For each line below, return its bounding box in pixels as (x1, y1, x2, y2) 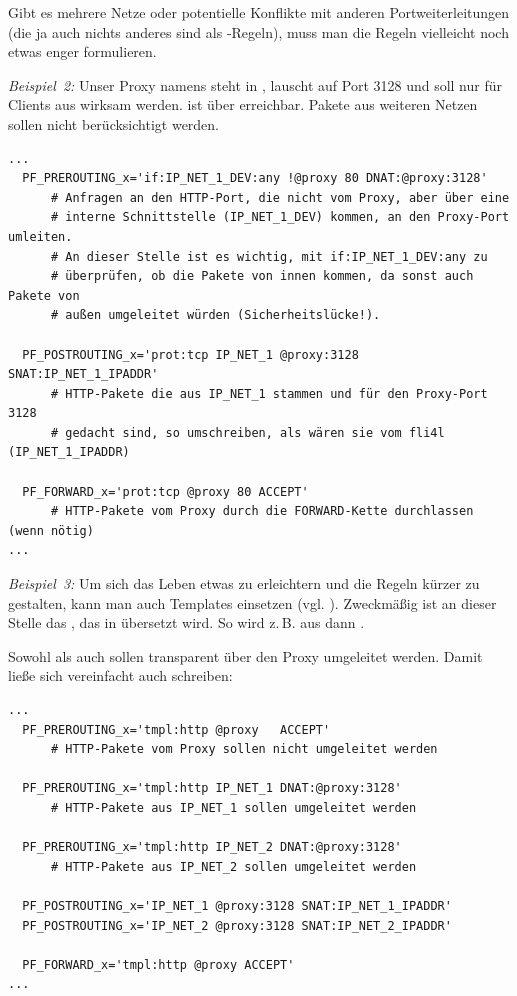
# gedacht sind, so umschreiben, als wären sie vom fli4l (50, 425, 445, 440)
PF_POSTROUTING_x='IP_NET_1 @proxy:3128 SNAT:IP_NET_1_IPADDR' (22, 898, 452, 913)
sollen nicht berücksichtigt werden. (8, 113, 220, 134)
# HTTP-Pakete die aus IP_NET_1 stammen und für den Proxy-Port (50, 386, 488, 401)
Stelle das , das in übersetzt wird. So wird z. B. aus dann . (8, 612, 365, 633)
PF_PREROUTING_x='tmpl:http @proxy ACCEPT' (22, 722, 331, 737)
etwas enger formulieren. (8, 41, 157, 62)
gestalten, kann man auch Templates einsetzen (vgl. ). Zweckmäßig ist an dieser (8, 592, 497, 613)
